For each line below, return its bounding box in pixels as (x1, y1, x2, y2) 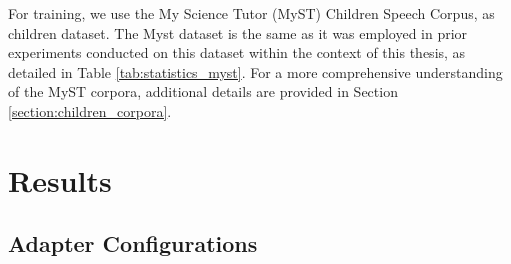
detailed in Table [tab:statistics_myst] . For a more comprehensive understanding (8, 61, 503, 82)
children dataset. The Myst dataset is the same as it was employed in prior (8, 22, 468, 43)
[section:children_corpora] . (8, 100, 172, 121)
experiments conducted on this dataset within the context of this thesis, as (8, 42, 466, 63)
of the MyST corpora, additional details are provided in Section (8, 81, 398, 102)
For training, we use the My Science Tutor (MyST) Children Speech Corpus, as (8, 3, 495, 23)
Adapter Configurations (8, 228, 258, 259)
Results (8, 159, 112, 200)
